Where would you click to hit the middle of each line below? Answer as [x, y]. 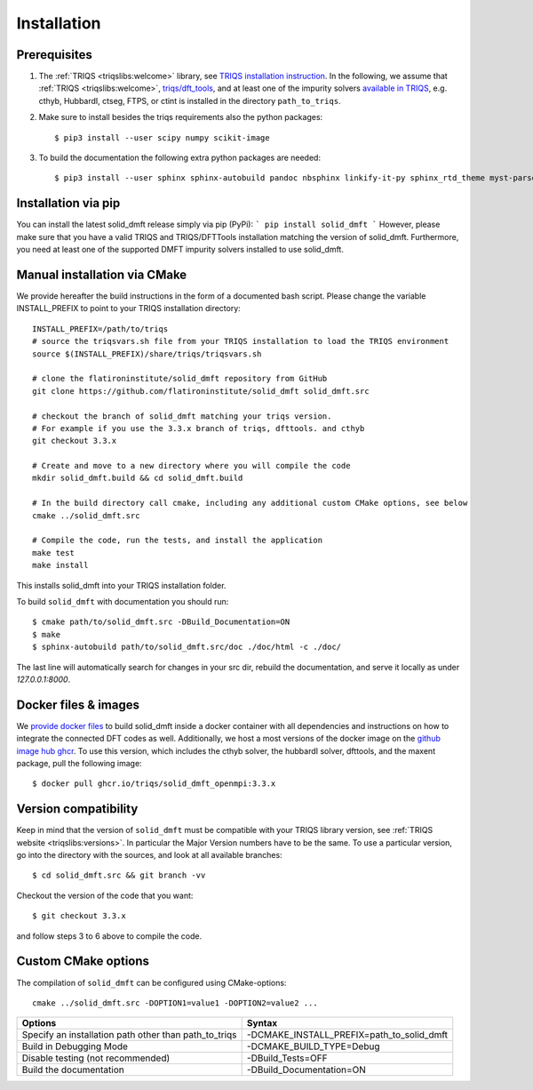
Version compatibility [77, 809]
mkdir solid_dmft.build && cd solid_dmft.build [138, 478]
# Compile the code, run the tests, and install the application [178, 541]
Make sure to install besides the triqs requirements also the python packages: [181, 117]
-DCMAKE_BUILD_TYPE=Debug [313, 1046]
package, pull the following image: [79, 764]
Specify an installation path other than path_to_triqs [129, 1035]
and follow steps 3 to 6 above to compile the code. [109, 936]
